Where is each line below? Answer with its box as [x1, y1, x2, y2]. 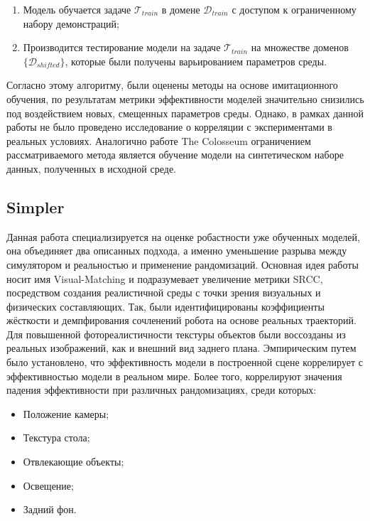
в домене [161, 2, 200, 16]
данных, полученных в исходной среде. [6, 161, 176, 176]
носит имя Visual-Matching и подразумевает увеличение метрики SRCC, [6, 271, 323, 286]
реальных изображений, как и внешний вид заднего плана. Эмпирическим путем [6, 340, 357, 355]
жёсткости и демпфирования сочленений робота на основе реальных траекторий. [6, 313, 357, 328]
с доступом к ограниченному [232, 2, 357, 16]
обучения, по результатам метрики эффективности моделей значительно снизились [6, 91, 364, 106]
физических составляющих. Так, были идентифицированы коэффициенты [6, 299, 325, 313]
